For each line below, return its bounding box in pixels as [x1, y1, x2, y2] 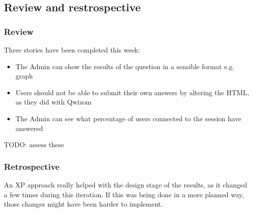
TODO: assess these [4, 139, 64, 150]
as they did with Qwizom [15, 97, 92, 107]
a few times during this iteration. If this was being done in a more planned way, [4, 189, 244, 199]
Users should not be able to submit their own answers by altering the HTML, [15, 87, 250, 97]
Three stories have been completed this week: [4, 45, 141, 54]
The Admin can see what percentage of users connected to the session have [15, 113, 242, 123]
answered [15, 123, 43, 133]
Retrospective [4, 160, 60, 172]
